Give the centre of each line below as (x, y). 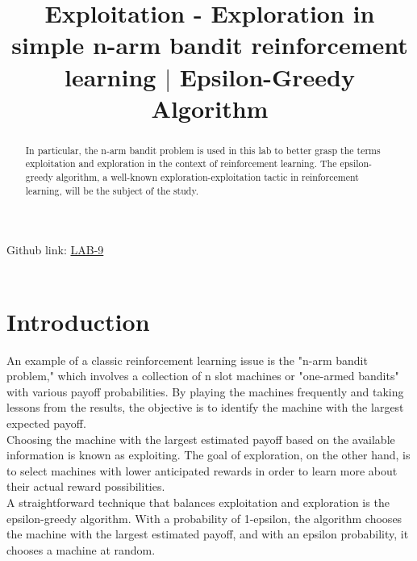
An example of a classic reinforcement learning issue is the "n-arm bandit (187, 360)
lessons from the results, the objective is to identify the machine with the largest (205, 407)
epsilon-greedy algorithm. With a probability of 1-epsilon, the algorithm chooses (204, 518)
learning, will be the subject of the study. (112, 190)
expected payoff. (46, 423)
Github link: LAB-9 (55, 250)
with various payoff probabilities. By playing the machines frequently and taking (205, 391)
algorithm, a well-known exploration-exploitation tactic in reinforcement (207, 177)
